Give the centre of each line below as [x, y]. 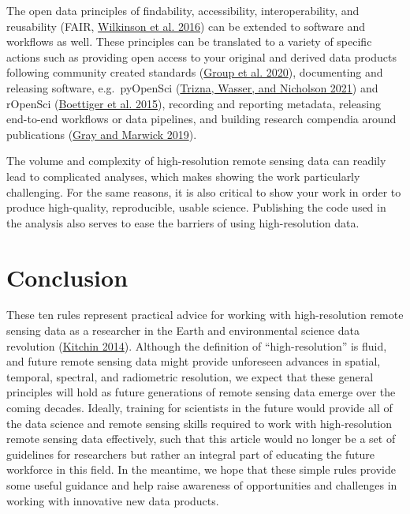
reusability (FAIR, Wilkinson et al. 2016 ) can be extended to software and [186, 26]
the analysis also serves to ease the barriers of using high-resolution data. [183, 222]
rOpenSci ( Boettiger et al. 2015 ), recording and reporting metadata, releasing [194, 103]
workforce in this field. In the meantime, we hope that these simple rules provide [201, 469]
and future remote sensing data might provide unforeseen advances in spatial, [194, 361]
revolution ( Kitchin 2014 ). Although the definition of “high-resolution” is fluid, [197, 345]
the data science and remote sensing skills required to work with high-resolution [199, 423]
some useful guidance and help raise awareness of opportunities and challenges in [202, 484]
